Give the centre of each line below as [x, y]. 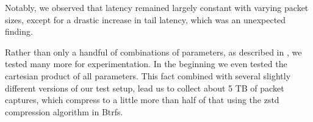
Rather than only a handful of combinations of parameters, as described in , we [153, 52]
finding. [19, 31]
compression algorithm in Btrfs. [64, 111]
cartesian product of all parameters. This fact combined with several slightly [148, 75]
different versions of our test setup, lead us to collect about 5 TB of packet [145, 88]
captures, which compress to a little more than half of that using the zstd [142, 100]
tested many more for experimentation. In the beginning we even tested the [146, 64]
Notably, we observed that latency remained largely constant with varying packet [157, 7]
